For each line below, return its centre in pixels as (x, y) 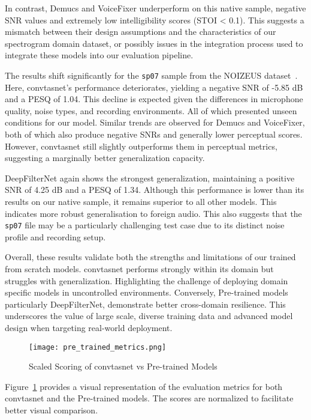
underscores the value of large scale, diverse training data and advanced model (149, 316)
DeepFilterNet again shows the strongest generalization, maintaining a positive (150, 178)
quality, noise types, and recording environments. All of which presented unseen (151, 110)
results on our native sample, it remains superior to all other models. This (141, 201)
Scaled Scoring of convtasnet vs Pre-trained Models (123, 366)
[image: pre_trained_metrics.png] (98, 347)
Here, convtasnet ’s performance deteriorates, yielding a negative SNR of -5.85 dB (154, 87)
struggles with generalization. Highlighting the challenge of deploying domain (147, 280)
